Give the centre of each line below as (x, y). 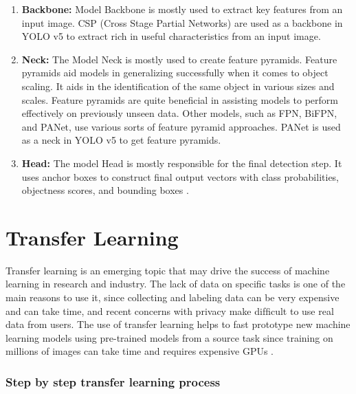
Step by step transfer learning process (113, 381)
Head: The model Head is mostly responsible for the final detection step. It (182, 163)
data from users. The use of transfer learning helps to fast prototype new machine (178, 324)
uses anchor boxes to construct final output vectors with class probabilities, (180, 176)
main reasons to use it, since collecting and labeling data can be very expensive (173, 297)
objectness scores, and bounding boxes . (105, 190)
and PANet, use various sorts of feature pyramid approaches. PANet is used (181, 126)
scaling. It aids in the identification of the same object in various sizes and (178, 86)
